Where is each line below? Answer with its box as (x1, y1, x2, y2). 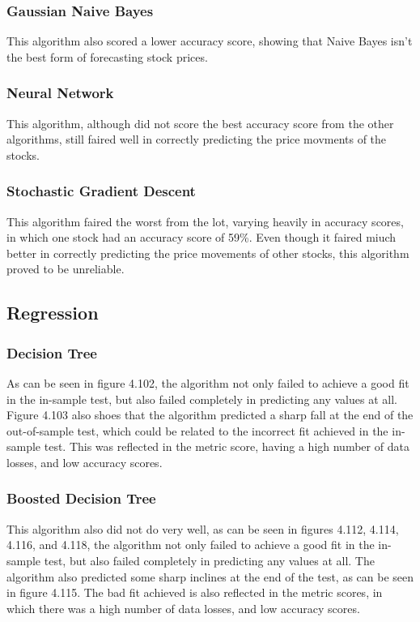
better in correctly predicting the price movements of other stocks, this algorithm (6, 244, 409, 261)
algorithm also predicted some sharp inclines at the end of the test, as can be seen (6, 568, 414, 585)
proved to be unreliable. (6, 260, 125, 277)
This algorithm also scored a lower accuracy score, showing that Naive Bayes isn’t (6, 32, 413, 49)
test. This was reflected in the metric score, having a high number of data (44, 438, 409, 455)
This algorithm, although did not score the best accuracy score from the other (6, 114, 394, 131)
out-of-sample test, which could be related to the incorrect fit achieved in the (6, 422, 388, 439)
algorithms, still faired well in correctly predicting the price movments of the (6, 131, 387, 148)
